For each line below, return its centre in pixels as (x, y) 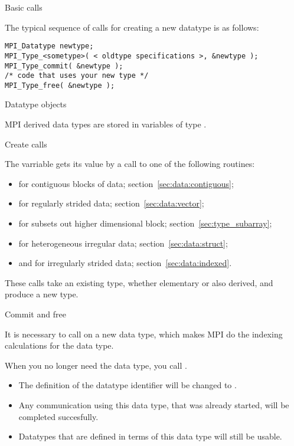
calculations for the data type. (59, 345)
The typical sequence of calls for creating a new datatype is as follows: (132, 27)
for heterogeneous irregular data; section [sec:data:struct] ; (123, 243)
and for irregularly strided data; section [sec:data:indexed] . (125, 263)
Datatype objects (36, 104)
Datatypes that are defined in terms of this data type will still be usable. (150, 436)
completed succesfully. (58, 416)
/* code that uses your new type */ (77, 76)
